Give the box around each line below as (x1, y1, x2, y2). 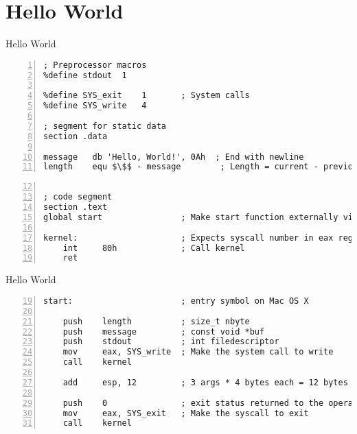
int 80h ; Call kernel (62, 243, 245, 253)
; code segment (43, 192, 113, 202)
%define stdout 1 (43, 70, 127, 80)
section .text (43, 202, 108, 213)
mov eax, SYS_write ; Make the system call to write (62, 347, 334, 357)
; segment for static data (43, 121, 166, 131)
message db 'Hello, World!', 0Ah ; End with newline (43, 152, 304, 162)
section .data (43, 131, 108, 141)
